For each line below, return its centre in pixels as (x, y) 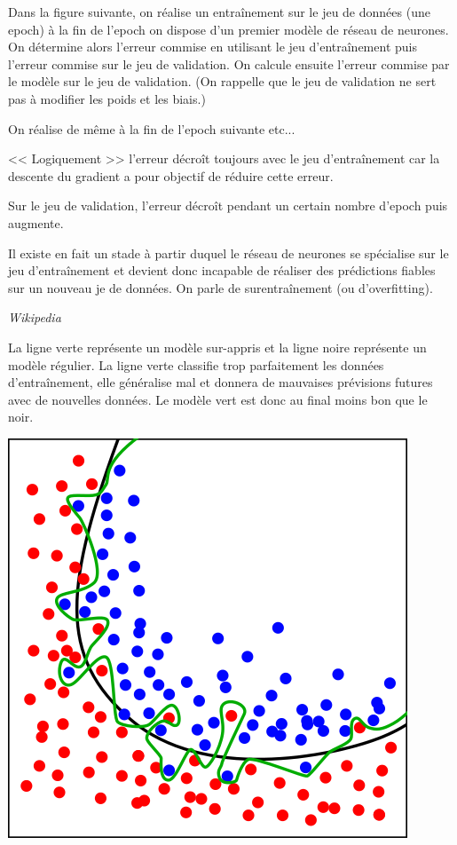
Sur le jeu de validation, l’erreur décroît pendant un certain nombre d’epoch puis (228, 205)
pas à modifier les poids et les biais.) (107, 98)
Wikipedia (35, 317)
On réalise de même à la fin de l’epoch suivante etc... (152, 128)
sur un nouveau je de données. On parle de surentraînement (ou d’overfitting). (221, 287)
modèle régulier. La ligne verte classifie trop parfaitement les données (196, 364)
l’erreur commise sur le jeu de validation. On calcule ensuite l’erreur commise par (229, 63)
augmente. (36, 222)
